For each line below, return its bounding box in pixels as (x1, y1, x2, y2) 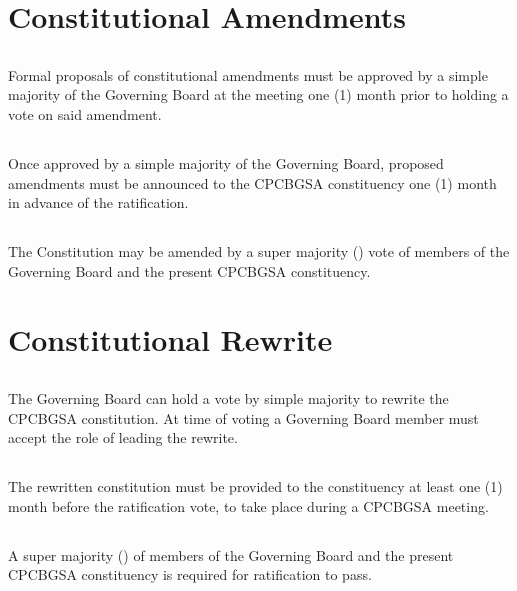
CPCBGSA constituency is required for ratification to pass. (8, 564, 372, 585)
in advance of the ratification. (8, 192, 189, 213)
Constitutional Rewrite (8, 319, 333, 360)
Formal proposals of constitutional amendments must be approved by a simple (8, 64, 488, 85)
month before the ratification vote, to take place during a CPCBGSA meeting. (8, 495, 489, 516)
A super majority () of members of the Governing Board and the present (8, 544, 454, 565)
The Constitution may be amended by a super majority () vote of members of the (8, 241, 510, 262)
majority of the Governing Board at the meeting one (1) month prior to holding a (8, 84, 509, 105)
